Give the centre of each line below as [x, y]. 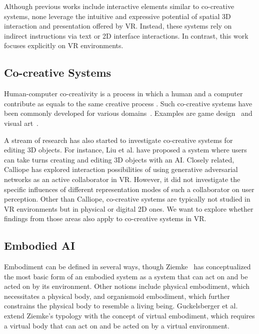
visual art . [21, 123]
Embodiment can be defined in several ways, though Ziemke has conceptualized [127, 267]
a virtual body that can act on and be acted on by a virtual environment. [117, 325]
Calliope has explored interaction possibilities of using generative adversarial [121, 169]
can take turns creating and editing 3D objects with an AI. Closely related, [119, 159]
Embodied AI [40, 245]
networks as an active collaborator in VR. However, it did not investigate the [122, 179]
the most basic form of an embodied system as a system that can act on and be [126, 276]
